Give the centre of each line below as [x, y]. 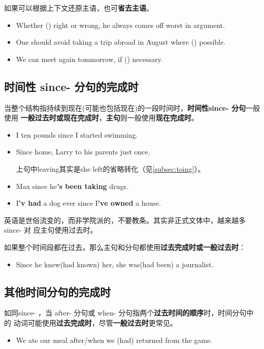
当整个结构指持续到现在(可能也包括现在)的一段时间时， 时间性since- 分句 [125, 107]
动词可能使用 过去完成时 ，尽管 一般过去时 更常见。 [95, 322]
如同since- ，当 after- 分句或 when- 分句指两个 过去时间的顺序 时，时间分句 [125, 313]
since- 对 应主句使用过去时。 [51, 230]
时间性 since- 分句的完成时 [71, 86]
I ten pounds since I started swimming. [77, 134]
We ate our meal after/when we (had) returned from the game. [114, 340]
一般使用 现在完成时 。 [163, 118]
